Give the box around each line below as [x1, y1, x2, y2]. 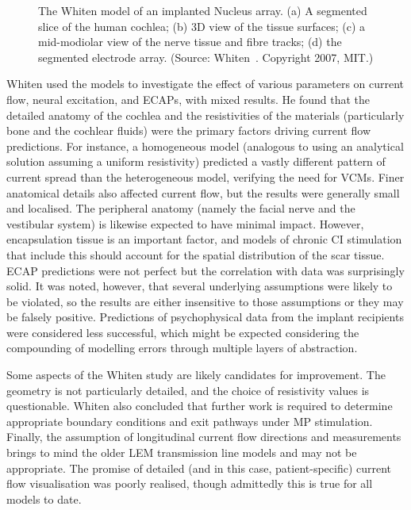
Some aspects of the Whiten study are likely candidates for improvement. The [6, 366, 386, 383]
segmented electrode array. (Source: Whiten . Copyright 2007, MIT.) [38, 48, 374, 65]
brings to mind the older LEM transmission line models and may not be [6, 444, 357, 461]
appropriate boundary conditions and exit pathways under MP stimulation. [6, 412, 373, 429]
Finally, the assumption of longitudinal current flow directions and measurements [6, 428, 401, 445]
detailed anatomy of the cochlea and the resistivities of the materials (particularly [6, 106, 405, 123]
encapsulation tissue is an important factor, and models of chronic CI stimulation [6, 231, 402, 247]
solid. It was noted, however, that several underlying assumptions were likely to [6, 278, 393, 294]
